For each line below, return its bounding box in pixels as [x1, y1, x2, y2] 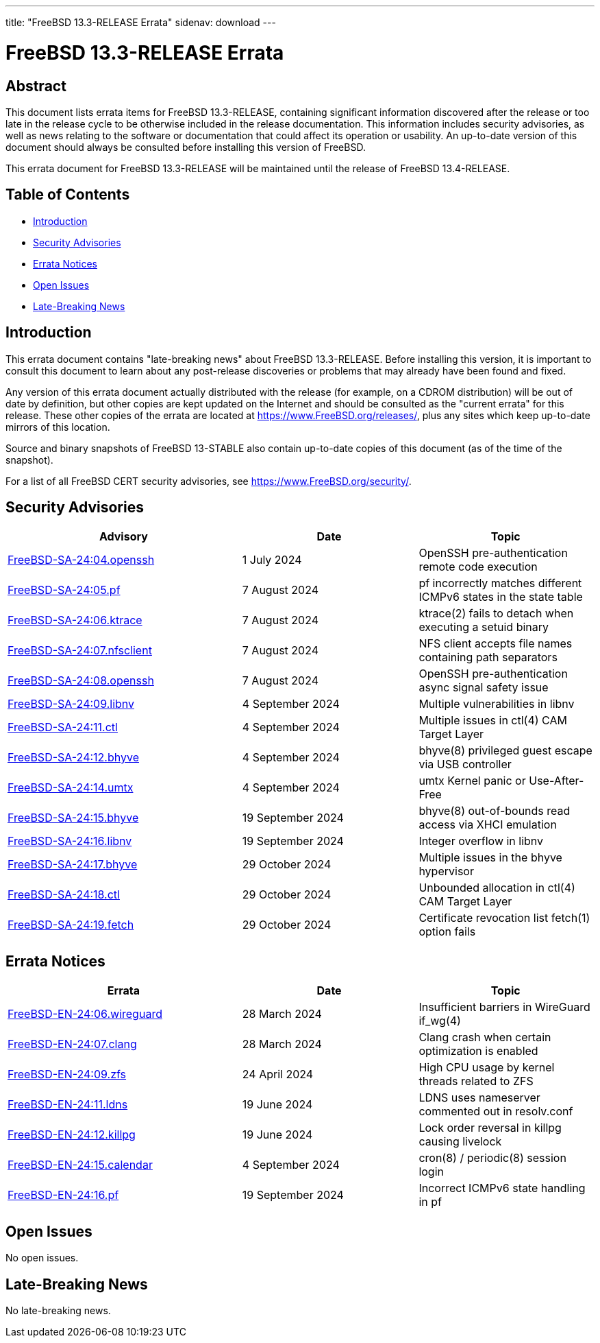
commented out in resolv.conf [418, 1104, 573, 1119]
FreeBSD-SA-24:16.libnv [8, 834, 132, 848]
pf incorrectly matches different [418, 576, 582, 591]
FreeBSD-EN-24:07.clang [8, 1037, 137, 1051]
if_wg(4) [418, 1014, 461, 1028]
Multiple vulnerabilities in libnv [418, 697, 575, 711]
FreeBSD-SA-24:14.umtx [8, 781, 134, 795]
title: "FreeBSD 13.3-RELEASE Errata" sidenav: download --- [5, 16, 276, 28]
